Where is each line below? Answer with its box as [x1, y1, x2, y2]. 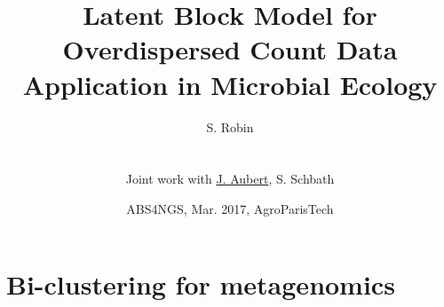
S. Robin [206, 117, 254, 136]
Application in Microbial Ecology [22, 66, 438, 102]
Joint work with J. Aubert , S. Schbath [125, 169, 335, 188]
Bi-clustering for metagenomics [6, 266, 395, 303]
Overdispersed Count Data [62, 31, 398, 67]
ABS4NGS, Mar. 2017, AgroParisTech [126, 199, 334, 217]
